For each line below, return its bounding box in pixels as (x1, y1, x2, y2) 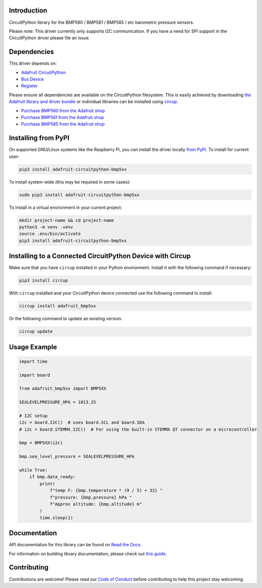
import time (19, 358, 48, 364)
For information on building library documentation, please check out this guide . (9, 551, 167, 556)
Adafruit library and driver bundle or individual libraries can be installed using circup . (9, 99, 179, 104)
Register (21, 83, 38, 89)
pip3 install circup (19, 278, 68, 284)
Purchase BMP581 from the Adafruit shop (21, 114, 104, 120)
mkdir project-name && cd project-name (19, 218, 114, 223)
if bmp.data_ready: (29, 474, 76, 480)
